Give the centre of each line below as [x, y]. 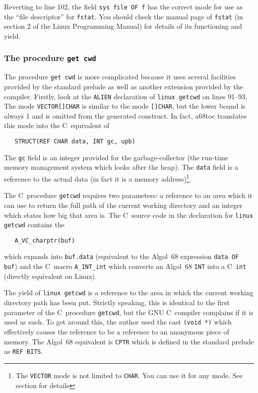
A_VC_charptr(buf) [45, 240]
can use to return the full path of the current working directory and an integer [123, 205]
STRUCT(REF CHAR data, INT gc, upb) [75, 142]
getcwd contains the [34, 225]
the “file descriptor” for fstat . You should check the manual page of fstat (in [124, 16]
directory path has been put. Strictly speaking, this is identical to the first [117, 302]
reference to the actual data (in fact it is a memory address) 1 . [98, 178]
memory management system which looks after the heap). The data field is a [121, 167]
